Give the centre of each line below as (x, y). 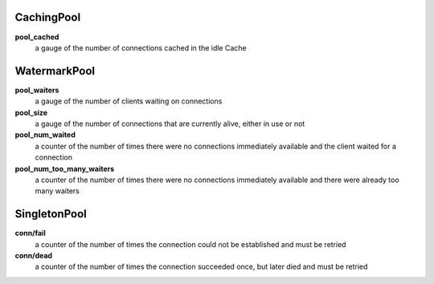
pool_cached (37, 37)
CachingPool (48, 17)
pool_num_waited (45, 135)
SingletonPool (51, 214)
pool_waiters (37, 90)
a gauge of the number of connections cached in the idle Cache (141, 47)
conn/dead (33, 256)
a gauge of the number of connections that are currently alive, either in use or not (170, 124)
